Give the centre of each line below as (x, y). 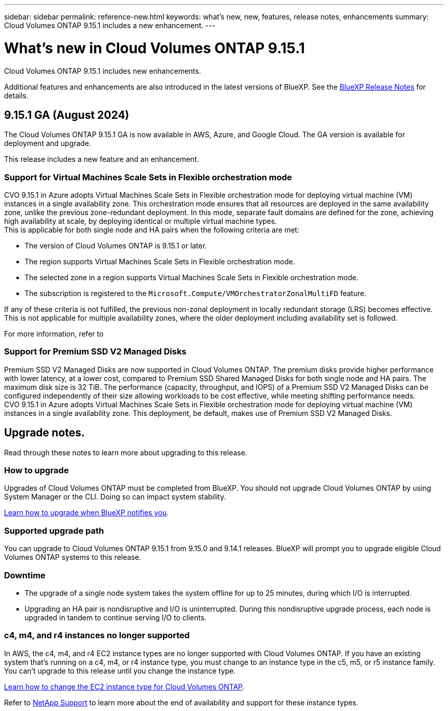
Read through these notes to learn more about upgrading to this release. (126, 452)
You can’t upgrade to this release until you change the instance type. (120, 671)
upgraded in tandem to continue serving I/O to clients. (116, 617)
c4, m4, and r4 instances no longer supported (97, 635)
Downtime (25, 575)
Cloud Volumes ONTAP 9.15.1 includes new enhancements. (103, 71)
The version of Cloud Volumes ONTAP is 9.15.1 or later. (116, 246)
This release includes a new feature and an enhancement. (102, 159)
